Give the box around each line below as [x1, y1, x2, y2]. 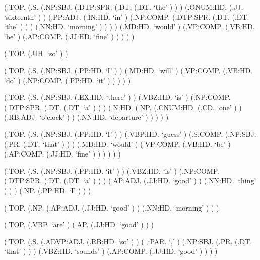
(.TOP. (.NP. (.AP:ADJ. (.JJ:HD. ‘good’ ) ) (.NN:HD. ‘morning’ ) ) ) [4, 202, 219, 213]
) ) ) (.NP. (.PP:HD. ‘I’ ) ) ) [4, 185, 91, 195]
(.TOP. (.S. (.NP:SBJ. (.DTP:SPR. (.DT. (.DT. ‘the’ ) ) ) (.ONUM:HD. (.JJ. [4, 2, 243, 12]
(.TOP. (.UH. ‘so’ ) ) [4, 48, 68, 59]
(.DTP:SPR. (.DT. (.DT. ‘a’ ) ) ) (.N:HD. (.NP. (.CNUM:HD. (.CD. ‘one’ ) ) [4, 101, 242, 112]
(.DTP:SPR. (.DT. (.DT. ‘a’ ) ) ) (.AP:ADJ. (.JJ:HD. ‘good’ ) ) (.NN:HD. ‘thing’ [4, 175, 256, 186]
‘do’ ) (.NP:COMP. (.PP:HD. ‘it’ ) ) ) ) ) [4, 75, 131, 85]
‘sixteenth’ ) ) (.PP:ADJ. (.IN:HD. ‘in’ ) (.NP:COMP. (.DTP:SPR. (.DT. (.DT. [4, 11, 249, 22]
